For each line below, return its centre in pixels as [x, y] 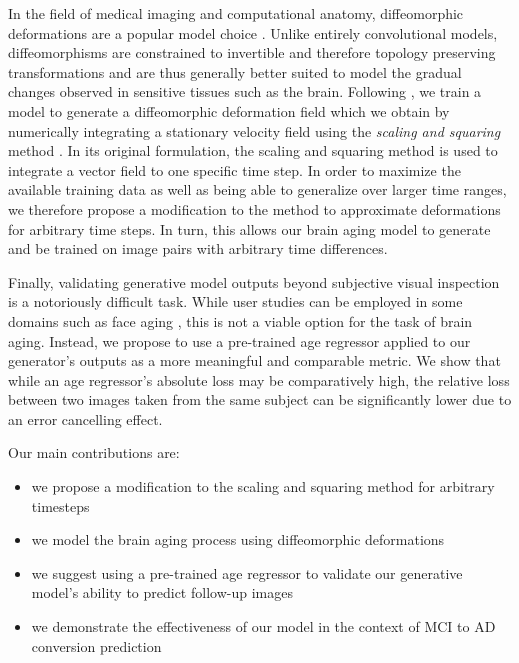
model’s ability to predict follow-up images [162, 592]
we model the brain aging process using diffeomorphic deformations [238, 539]
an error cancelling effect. [85, 418]
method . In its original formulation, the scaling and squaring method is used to [253, 150]
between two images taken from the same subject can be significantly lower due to [260, 399]
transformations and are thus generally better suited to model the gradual [235, 71]
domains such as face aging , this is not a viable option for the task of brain [240, 320]
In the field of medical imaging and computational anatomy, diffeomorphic [236, 13]
